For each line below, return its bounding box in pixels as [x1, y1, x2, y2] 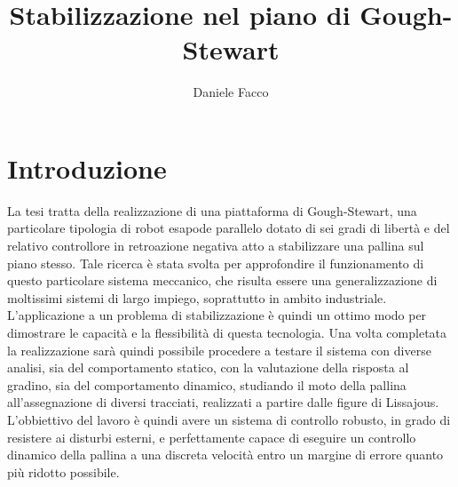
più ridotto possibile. [7, 462, 120, 481]
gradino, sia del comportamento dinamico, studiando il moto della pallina [7, 375, 407, 394]
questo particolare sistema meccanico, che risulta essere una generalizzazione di [7, 271, 438, 290]
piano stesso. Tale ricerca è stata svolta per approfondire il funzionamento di [7, 253, 424, 272]
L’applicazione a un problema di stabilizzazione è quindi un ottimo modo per [7, 306, 427, 324]
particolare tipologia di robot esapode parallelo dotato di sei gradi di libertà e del [7, 219, 450, 237]
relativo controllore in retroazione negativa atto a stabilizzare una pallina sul [7, 236, 424, 255]
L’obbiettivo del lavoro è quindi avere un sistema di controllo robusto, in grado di [7, 410, 451, 428]
